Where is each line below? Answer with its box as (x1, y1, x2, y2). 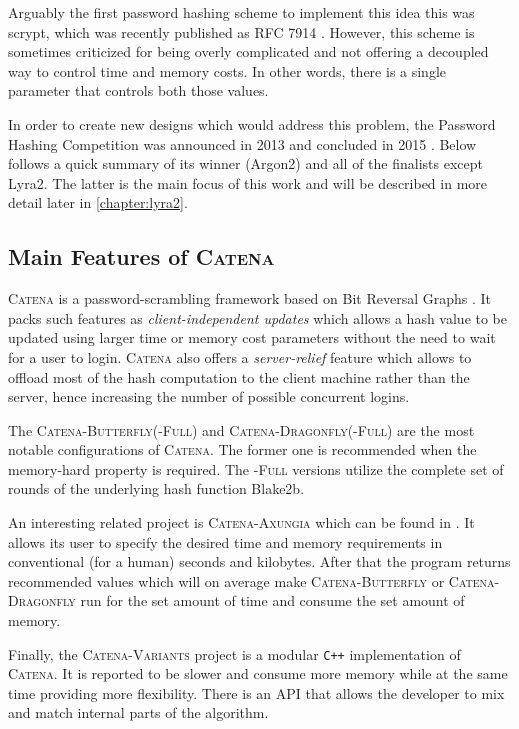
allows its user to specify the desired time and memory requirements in (8, 531, 443, 552)
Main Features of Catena (8, 241, 275, 272)
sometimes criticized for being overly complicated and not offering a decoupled (8, 41, 489, 62)
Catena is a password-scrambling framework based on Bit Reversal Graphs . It (8, 288, 491, 309)
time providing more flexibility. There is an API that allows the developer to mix (8, 682, 505, 703)
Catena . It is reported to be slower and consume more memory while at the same (8, 663, 508, 684)
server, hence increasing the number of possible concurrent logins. (8, 386, 410, 407)
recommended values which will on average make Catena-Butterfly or (8, 570, 445, 591)
